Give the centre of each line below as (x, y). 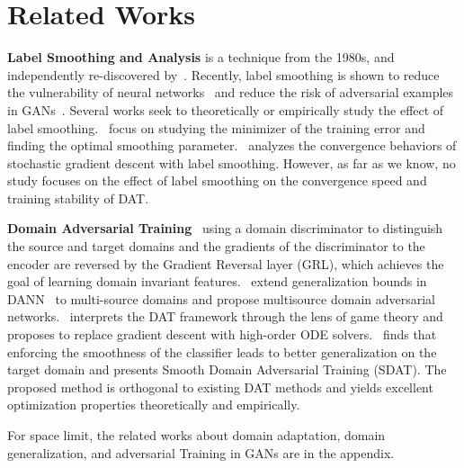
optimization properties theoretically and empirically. (154, 405)
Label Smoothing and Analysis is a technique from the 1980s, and (201, 57)
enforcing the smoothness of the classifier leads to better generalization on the (222, 351)
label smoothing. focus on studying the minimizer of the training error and (216, 127)
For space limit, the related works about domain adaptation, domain (196, 435)
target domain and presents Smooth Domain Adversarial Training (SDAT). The (227, 369)
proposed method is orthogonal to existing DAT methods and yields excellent (220, 387)
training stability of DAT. (78, 198)
